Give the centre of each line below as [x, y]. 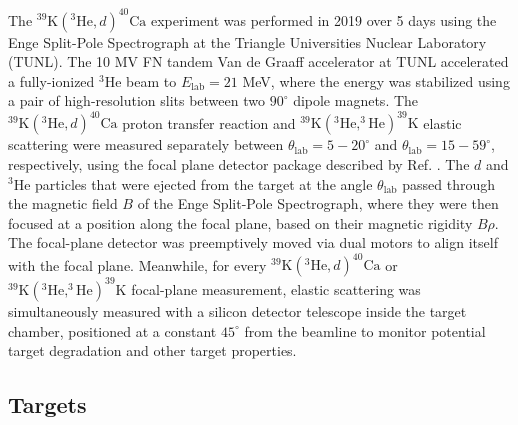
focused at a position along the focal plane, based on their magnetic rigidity [240, 222]
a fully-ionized [51, 80]
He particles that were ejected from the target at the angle [193, 183]
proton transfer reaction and [209, 122]
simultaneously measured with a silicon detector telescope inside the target [237, 310]
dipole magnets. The [356, 100]
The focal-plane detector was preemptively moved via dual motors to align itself [253, 242]
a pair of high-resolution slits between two [136, 100]
